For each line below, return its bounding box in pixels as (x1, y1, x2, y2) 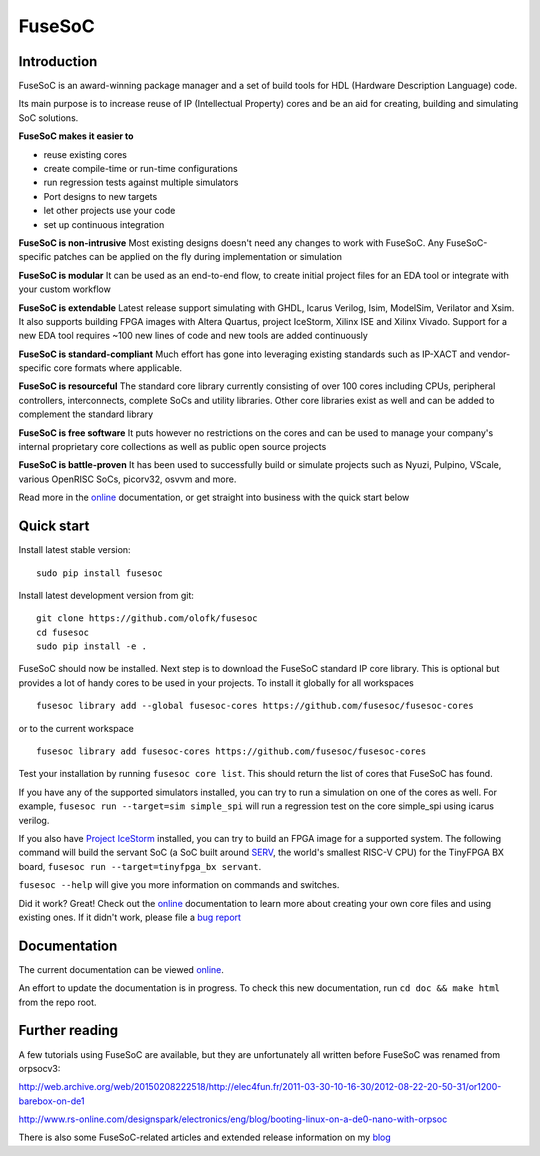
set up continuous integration (43, 218, 165, 230)
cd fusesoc (36, 626, 90, 638)
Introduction (18, 53, 98, 70)
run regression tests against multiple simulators (43, 176, 239, 189)
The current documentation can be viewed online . (18, 963, 225, 975)
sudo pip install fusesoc (36, 567, 164, 579)
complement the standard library (18, 408, 154, 420)
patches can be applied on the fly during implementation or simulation (53, 251, 342, 263)
